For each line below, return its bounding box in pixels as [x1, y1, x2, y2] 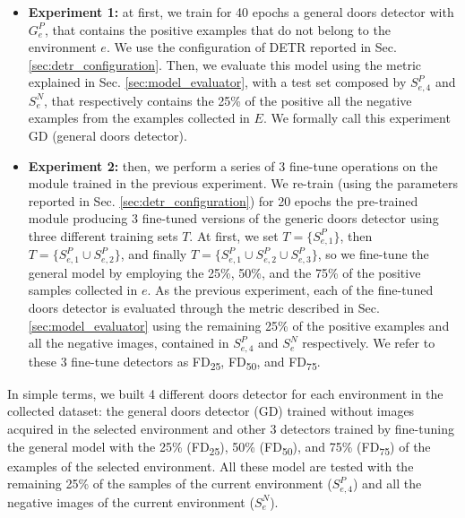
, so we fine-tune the [317, 245, 429, 263]
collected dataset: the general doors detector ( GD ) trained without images [7, 401, 415, 420]
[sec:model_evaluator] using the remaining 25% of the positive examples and [28, 315, 450, 334]
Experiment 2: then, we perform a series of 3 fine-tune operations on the [28, 156, 438, 175]
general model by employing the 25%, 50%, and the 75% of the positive [28, 263, 421, 281]
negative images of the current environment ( [7, 492, 254, 511]
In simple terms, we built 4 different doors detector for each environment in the [7, 384, 443, 402]
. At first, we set [189, 226, 279, 245]
